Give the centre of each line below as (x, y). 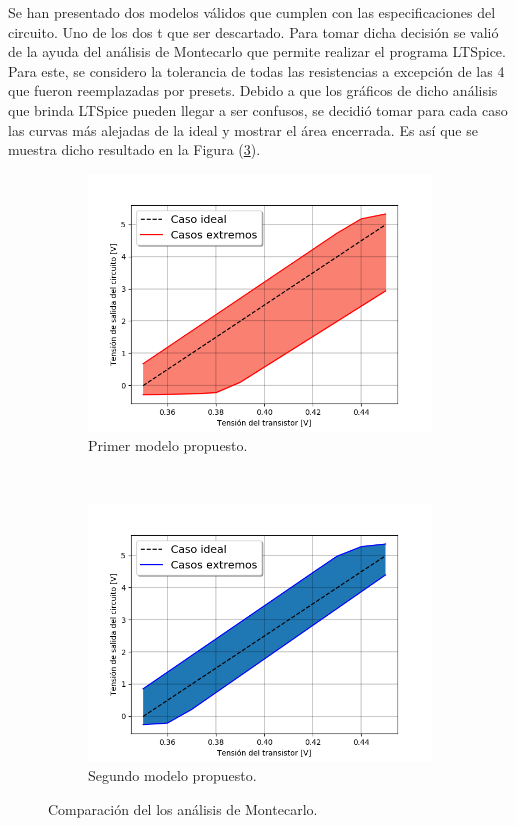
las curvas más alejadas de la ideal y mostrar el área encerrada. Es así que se (243, 129)
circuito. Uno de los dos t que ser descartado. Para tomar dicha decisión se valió (253, 31)
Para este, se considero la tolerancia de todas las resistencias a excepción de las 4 (256, 70)
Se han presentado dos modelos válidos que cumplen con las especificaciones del (252, 12)
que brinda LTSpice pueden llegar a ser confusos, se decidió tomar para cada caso (258, 109)
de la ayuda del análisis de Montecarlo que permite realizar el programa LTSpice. (257, 51)
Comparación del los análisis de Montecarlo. (183, 808)
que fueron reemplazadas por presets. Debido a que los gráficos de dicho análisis (253, 90)
